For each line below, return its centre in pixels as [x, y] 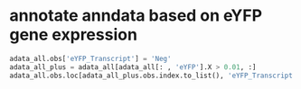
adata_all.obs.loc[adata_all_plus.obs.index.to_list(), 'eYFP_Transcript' [153, 76]
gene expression [74, 35]
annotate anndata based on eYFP [136, 16]
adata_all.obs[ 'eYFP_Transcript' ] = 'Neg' [90, 58]
